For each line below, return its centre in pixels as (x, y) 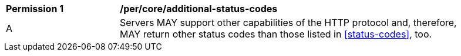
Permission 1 (35, 9)
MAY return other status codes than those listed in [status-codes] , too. (276, 34)
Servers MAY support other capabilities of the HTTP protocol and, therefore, (288, 23)
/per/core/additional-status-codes (199, 9)
